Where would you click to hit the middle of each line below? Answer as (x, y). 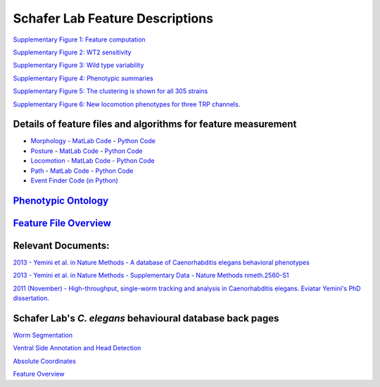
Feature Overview (39, 374)
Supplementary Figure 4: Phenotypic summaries (83, 78)
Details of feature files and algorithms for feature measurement (155, 124)
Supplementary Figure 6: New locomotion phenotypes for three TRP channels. (127, 104)
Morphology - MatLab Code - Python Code (93, 141)
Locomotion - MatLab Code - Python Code (93, 161)
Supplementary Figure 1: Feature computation (79, 39)
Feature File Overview (62, 223)
